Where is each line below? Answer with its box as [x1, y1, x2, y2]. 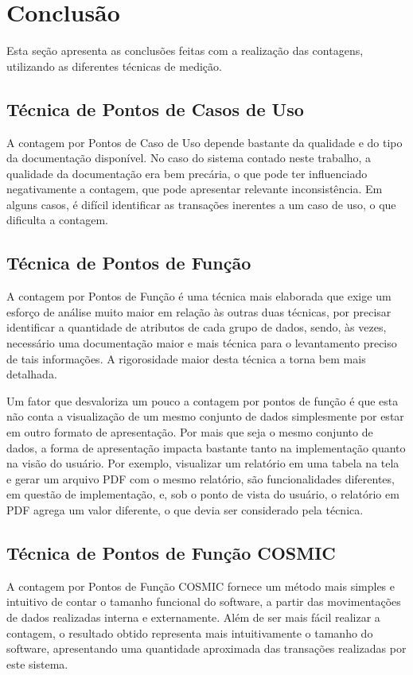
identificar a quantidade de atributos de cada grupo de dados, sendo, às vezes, [6, 319, 387, 336]
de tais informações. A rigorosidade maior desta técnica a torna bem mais [6, 350, 366, 367]
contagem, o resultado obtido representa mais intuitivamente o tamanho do [6, 624, 373, 641]
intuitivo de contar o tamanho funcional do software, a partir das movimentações [6, 593, 401, 610]
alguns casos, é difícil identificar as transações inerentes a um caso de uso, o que [6, 196, 396, 212]
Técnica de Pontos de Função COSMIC [6, 540, 336, 564]
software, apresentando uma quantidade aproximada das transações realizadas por [6, 640, 407, 657]
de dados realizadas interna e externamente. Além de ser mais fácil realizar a [6, 608, 380, 625]
